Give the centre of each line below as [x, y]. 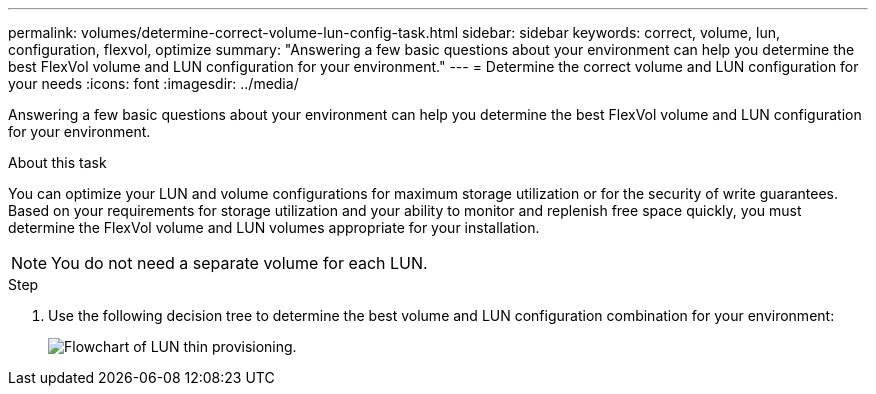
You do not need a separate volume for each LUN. [239, 263]
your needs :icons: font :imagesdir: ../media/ [153, 83]
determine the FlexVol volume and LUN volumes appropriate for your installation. [274, 227]
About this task [57, 162]
